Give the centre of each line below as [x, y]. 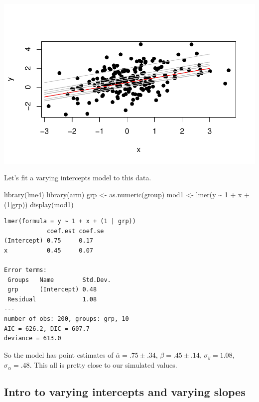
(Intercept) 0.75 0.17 [49, 241]
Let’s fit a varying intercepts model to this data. [78, 178]
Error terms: [25, 270]
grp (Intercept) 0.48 [52, 290]
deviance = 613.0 [33, 338]
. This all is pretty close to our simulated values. [103, 365]
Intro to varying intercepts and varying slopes [125, 392]
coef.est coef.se [75, 231]
